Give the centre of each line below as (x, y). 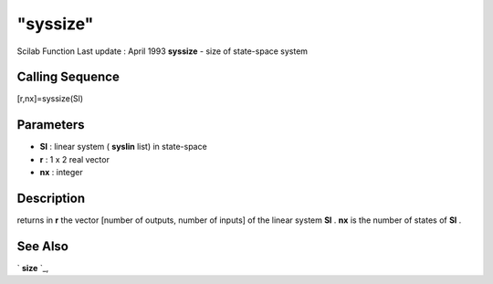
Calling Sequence (68, 77)
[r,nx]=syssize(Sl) (50, 99)
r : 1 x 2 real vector (74, 159)
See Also (42, 246)
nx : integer (62, 173)
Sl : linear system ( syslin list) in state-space (123, 147)
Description (51, 198)
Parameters (51, 125)
